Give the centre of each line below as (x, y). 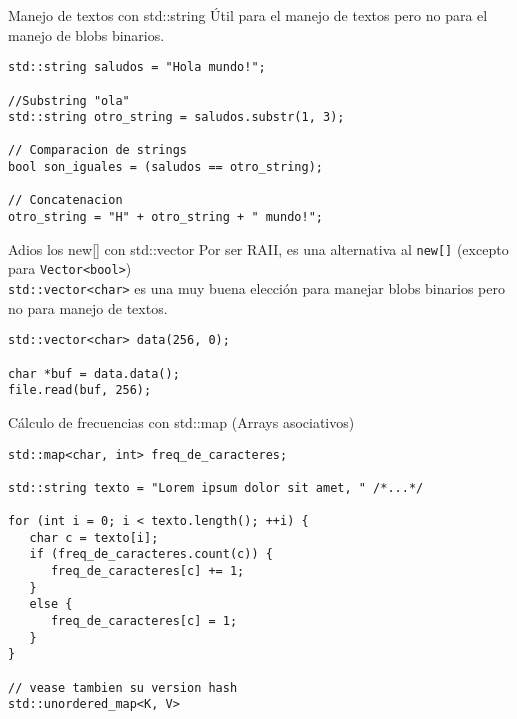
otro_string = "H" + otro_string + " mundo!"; (165, 217)
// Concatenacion (65, 200)
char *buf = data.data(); (94, 373)
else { (51, 604)
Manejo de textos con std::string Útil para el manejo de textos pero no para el (248, 15)
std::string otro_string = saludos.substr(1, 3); (176, 117)
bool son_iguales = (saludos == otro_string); (165, 167)
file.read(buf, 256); (80, 390)
